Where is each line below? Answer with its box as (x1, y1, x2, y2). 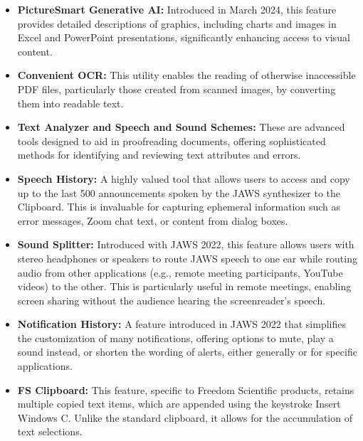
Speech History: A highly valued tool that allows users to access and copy (17, 171, 350, 186)
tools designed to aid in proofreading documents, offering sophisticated (17, 133, 326, 148)
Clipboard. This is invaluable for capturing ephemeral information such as (17, 199, 341, 214)
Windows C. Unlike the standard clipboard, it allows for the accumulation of (17, 410, 352, 425)
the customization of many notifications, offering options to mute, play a (17, 330, 334, 345)
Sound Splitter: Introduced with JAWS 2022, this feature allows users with (17, 237, 354, 252)
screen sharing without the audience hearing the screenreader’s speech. (17, 292, 326, 307)
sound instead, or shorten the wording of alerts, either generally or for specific (17, 344, 357, 359)
